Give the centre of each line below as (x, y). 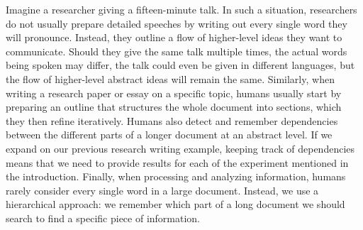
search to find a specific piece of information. (103, 218)
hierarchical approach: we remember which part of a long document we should (175, 204)
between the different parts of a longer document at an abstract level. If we (169, 135)
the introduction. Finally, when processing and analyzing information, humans (176, 176)
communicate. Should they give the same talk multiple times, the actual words (177, 51)
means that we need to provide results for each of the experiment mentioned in (177, 162)
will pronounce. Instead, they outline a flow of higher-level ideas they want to (174, 37)
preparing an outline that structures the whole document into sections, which (174, 107)
